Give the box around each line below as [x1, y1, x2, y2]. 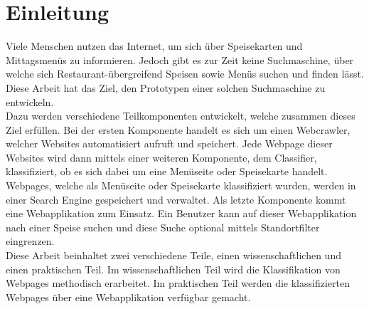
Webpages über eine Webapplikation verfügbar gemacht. [6, 289, 251, 304]
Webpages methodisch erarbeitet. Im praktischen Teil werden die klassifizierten [6, 276, 350, 290]
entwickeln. [6, 94, 54, 109]
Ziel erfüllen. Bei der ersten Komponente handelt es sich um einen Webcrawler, [6, 122, 351, 137]
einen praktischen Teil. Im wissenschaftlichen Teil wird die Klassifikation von [6, 261, 341, 276]
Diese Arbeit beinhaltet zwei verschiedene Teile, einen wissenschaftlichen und [6, 248, 341, 263]
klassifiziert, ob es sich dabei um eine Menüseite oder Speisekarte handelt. [6, 164, 328, 179]
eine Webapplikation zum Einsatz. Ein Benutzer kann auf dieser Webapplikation [6, 206, 357, 221]
